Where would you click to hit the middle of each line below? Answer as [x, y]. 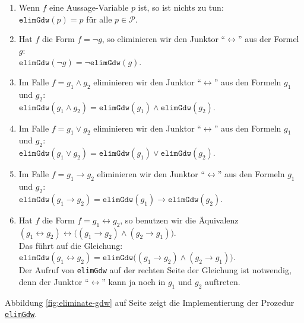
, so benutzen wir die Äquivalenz [179, 220]
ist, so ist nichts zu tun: [181, 7]
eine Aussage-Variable [89, 7]
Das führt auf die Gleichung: [71, 245]
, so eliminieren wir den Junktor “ [164, 39]
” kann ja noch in [134, 281]
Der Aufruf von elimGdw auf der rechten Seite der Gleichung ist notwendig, [155, 270]
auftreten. [223, 281]
